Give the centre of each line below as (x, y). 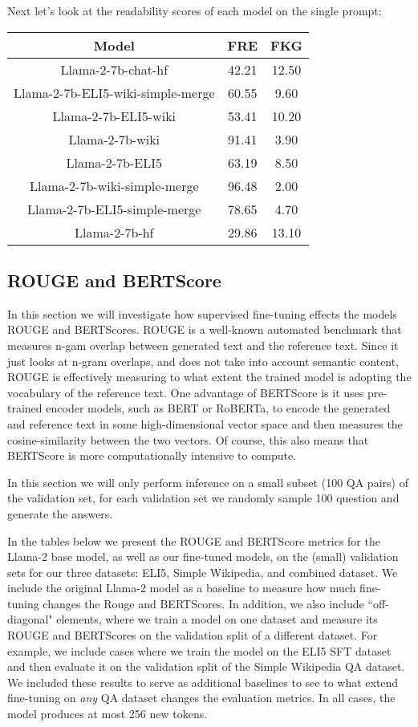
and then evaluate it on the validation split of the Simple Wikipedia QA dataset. (206, 666)
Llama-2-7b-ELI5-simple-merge (114, 209)
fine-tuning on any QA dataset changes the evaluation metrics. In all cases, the (201, 698)
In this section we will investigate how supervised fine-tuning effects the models (202, 313)
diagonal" (30, 619)
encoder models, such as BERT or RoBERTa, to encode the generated (218, 408)
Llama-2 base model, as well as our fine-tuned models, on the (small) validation (203, 556)
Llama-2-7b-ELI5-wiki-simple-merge (114, 92)
